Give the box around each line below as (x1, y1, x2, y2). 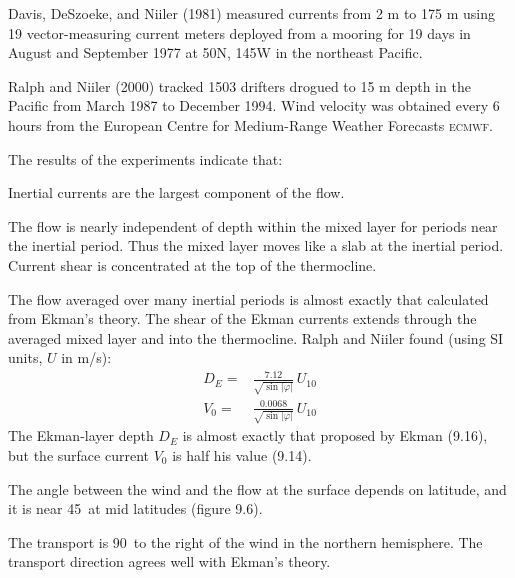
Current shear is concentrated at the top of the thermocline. (8, 254, 377, 275)
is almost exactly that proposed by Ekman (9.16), (182, 425, 488, 446)
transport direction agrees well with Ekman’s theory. (8, 551, 331, 572)
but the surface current (8, 445, 149, 465)
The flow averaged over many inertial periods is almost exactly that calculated (8, 288, 489, 309)
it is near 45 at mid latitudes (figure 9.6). (8, 498, 263, 519)
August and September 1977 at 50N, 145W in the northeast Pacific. (8, 42, 423, 63)
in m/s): (61, 347, 112, 368)
